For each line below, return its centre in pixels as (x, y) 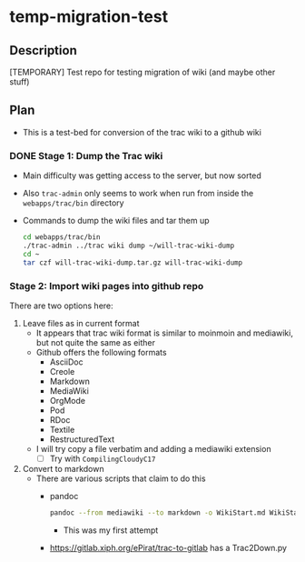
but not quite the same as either (96, 342)
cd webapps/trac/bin (61, 237)
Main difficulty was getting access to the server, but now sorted (142, 176)
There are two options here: (61, 306)
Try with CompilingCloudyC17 (103, 458)
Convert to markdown (63, 468)
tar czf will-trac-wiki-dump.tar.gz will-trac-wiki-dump (133, 262)
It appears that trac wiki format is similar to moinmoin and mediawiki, (164, 333)
